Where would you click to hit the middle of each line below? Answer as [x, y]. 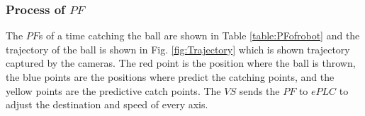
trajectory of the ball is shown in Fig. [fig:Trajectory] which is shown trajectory [178, 49]
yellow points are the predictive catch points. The [113, 90]
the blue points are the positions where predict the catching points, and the [170, 77]
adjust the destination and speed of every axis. [107, 104]
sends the [259, 90]
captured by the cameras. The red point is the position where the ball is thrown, [181, 63]
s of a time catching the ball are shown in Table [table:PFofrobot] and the [199, 36]
